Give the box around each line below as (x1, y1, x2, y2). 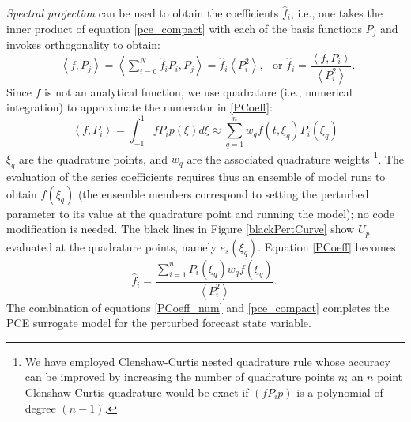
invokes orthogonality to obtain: (6, 36, 160, 53)
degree (25, 399, 56, 416)
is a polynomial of (296, 383, 383, 400)
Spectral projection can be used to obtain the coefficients (6, 5, 279, 21)
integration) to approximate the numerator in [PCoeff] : (6, 99, 273, 115)
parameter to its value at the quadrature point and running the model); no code (6, 205, 395, 221)
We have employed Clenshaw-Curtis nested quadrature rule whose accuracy (25, 352, 390, 369)
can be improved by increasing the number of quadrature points (25, 368, 335, 385)
